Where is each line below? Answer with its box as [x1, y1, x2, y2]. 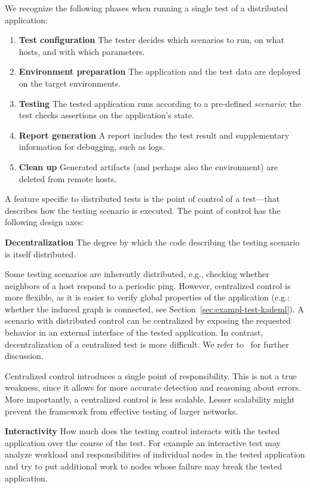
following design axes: [5, 216, 84, 228]
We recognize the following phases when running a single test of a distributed [5, 2, 288, 14]
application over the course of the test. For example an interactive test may [5, 436, 281, 449]
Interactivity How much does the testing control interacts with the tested [5, 425, 280, 437]
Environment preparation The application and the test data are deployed [19, 65, 301, 78]
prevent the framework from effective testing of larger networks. [5, 404, 238, 417]
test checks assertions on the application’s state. [19, 109, 195, 121]
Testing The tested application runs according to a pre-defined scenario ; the [19, 97, 301, 109]
